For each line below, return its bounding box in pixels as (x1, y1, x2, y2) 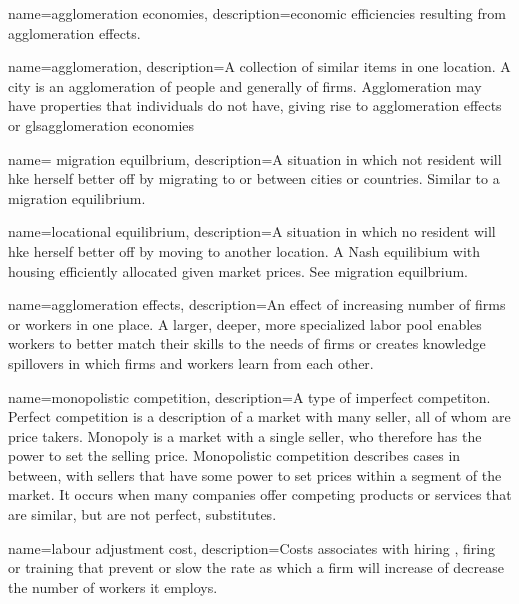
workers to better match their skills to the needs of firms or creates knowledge (8, 333, 486, 354)
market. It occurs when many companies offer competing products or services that (8, 484, 512, 505)
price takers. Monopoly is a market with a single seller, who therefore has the (8, 425, 482, 446)
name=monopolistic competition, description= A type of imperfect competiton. (8, 386, 491, 407)
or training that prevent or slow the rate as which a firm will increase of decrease (8, 557, 505, 578)
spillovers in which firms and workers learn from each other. (8, 352, 374, 373)
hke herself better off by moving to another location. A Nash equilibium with (8, 240, 481, 261)
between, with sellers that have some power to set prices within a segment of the (8, 464, 502, 485)
